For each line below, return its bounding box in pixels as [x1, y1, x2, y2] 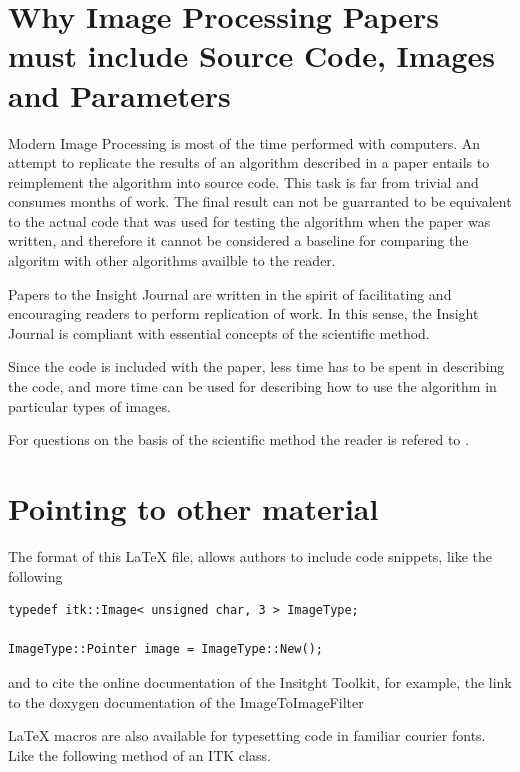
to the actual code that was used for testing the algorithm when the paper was [8, 210, 491, 231]
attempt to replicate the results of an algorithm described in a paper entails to [8, 152, 490, 173]
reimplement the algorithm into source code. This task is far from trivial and [8, 171, 479, 192]
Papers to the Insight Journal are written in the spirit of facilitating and [8, 283, 452, 304]
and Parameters [8, 74, 231, 115]
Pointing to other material [8, 488, 379, 528]
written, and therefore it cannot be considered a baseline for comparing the [8, 230, 469, 251]
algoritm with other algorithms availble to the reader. [8, 250, 336, 271]
